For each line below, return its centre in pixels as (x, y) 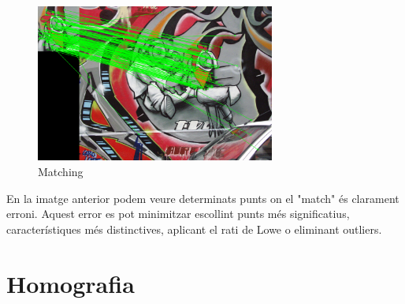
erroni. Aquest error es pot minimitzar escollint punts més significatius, (178, 214)
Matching (61, 171)
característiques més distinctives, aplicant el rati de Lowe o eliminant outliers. (194, 229)
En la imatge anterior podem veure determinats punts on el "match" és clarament (203, 198)
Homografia (71, 283)
